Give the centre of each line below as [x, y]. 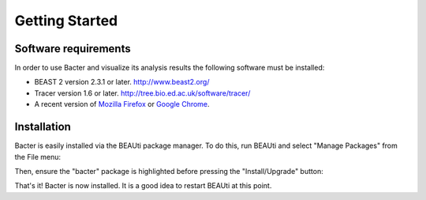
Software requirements [73, 49]
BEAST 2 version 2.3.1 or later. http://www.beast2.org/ [122, 82]
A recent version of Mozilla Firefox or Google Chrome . [122, 104]
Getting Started [66, 21]
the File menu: [38, 157]
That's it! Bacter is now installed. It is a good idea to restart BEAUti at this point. [143, 186]
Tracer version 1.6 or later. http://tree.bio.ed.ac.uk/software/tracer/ [142, 93]
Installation [43, 127]
